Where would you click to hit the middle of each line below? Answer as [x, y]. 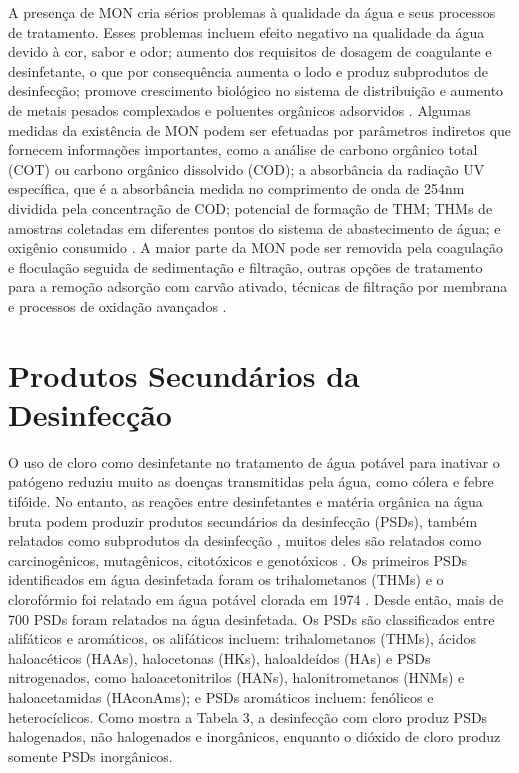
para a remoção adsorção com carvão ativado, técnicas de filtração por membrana [258, 286]
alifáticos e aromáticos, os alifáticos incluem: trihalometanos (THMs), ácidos [242, 638]
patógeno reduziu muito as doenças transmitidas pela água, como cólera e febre [251, 481]
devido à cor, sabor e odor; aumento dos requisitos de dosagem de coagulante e [250, 51]
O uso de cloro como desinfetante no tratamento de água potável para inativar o [254, 461]
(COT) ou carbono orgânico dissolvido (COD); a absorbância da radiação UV [246, 168]
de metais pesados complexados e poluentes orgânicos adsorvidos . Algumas [239, 109]
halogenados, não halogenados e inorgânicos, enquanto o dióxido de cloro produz [254, 736]
